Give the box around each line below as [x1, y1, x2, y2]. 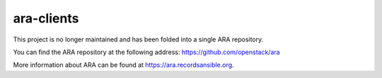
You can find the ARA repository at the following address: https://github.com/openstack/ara [13, 48, 280, 56]
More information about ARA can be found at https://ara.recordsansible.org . [13, 60, 234, 70]
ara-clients [13, 11, 79, 26]
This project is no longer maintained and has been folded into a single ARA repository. [13, 35, 264, 44]
